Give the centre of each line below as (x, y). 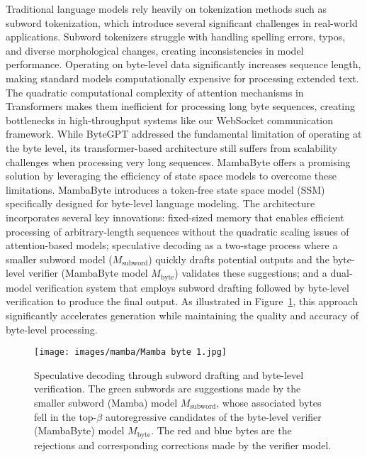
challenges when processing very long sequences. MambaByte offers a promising (178, 161)
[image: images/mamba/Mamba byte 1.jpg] (131, 352)
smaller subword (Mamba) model (106, 402)
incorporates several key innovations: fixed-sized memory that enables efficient (175, 217)
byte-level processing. (52, 329)
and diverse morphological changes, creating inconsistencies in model (155, 50)
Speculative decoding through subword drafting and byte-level (169, 374)
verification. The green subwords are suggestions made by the (168, 389)
